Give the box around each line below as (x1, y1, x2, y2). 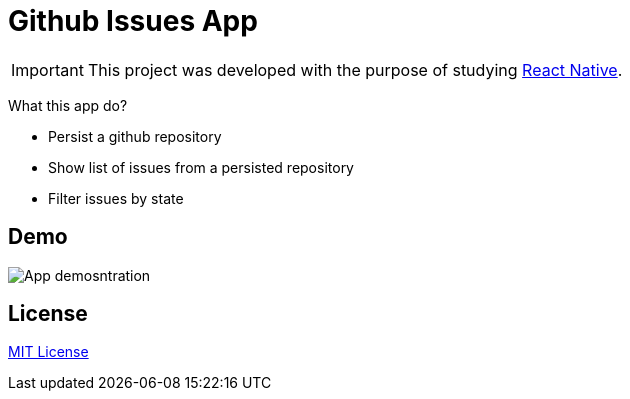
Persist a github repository (48, 127, 222, 145)
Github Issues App (8, 4, 258, 38)
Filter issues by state (48, 189, 184, 207)
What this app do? (8, 96, 128, 114)
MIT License (8, 343, 89, 361)
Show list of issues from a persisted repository (48, 158, 354, 176)
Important (11, 59, 84, 80)
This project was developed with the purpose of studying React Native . (87, 59, 623, 80)
